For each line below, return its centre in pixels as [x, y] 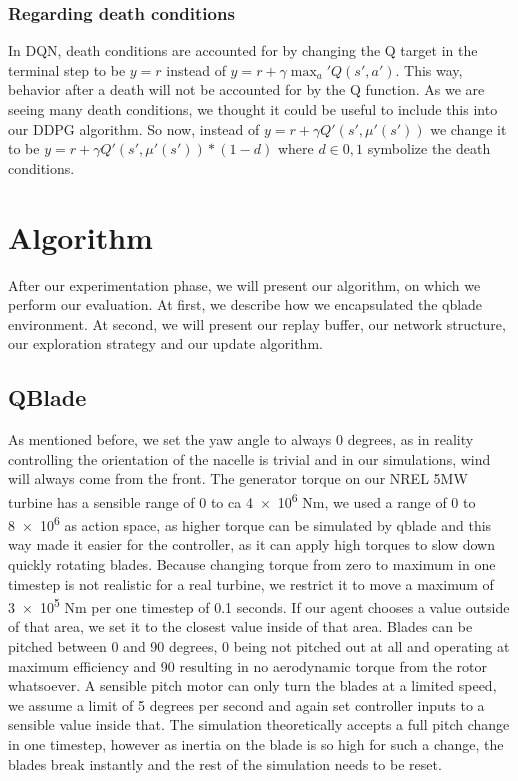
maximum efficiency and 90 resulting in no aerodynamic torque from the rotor [248, 665]
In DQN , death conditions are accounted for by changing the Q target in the [243, 50]
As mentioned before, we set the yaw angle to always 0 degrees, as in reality [241, 439]
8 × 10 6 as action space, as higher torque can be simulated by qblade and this [250, 523]
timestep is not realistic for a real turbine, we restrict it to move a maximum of [251, 583]
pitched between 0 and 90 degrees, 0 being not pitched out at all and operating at [259, 645]
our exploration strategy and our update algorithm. [165, 343]
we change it [468, 128]
